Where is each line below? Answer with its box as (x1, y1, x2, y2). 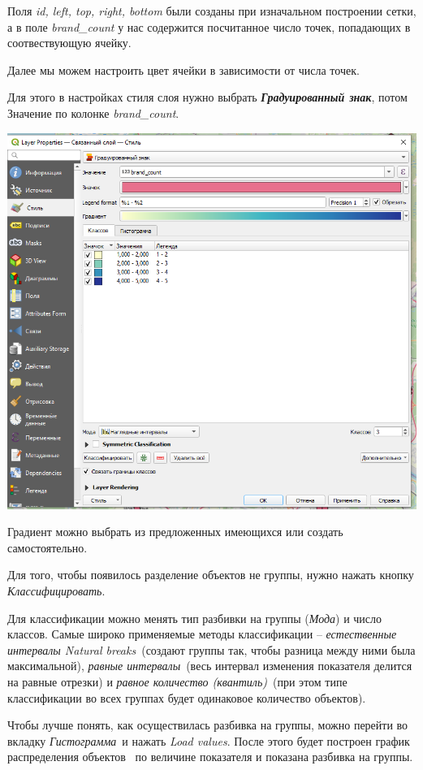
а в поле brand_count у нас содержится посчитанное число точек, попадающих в (7, 18, 411, 35)
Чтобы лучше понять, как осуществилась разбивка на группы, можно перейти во (7, 716, 408, 733)
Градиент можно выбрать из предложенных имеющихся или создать (7, 523, 343, 540)
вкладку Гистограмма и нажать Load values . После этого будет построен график (7, 732, 410, 749)
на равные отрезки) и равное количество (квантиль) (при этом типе (7, 673, 347, 690)
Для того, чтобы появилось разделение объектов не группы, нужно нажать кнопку (7, 566, 414, 583)
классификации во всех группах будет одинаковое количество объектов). (7, 689, 366, 706)
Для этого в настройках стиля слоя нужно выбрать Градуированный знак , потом (7, 89, 408, 106)
